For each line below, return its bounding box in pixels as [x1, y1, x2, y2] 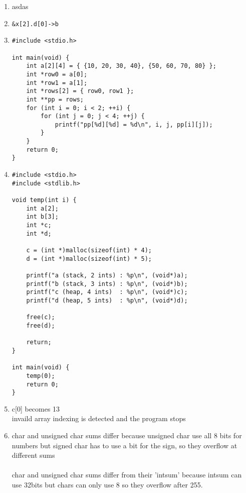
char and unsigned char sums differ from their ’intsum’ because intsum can [12, 469, 242, 480]
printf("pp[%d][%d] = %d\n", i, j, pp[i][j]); [55, 121, 213, 128]
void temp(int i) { [12, 196, 77, 204]
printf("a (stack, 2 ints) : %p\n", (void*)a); [26, 271, 188, 279]
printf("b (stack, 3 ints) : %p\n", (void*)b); [26, 280, 188, 287]
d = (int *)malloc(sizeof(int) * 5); [26, 255, 152, 262]
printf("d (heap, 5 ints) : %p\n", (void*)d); [26, 297, 188, 304]
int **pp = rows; [26, 95, 84, 103]
